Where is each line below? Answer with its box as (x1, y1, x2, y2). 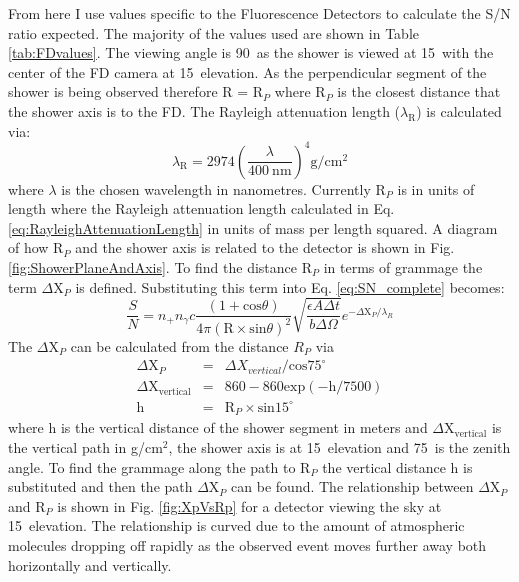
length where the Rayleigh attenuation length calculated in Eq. (8, 198, 395, 219)
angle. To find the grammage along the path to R (8, 456, 311, 477)
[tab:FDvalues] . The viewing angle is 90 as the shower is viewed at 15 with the (8, 42, 494, 63)
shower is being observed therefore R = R (8, 81, 264, 102)
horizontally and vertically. (8, 554, 172, 575)
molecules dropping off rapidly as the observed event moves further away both (8, 534, 487, 555)
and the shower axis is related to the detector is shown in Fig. (75, 237, 455, 258)
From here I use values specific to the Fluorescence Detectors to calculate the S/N (8, 3, 511, 23)
